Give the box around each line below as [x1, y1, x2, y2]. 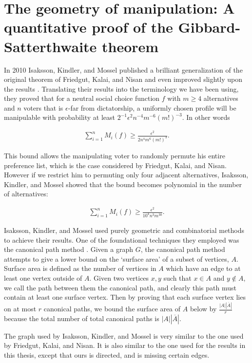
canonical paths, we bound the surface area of [43, 304, 181, 314]
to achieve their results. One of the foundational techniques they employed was [4, 234, 239, 245]
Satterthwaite [4, 36, 97, 56]
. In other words [182, 112, 230, 122]
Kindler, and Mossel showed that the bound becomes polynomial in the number [4, 179, 242, 189]
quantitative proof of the [4, 17, 173, 37]
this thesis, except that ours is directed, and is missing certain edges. [4, 350, 210, 360]
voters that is [23, 102, 63, 113]
